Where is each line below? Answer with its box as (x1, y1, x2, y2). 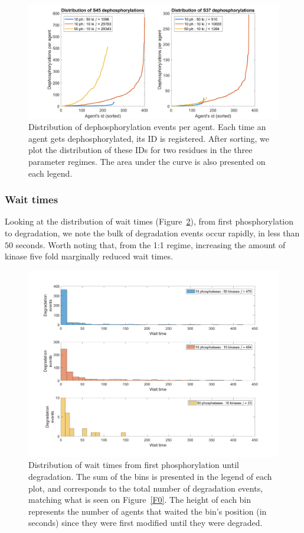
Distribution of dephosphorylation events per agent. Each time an (28, 121, 266, 133)
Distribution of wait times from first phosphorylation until (28, 459, 239, 471)
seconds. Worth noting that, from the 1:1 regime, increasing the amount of (15, 238, 286, 251)
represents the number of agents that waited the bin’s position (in (28, 505, 267, 517)
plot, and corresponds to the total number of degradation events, (28, 482, 263, 494)
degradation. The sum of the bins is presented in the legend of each (28, 470, 272, 482)
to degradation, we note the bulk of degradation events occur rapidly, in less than (5, 226, 300, 239)
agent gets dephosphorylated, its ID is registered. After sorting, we (28, 132, 270, 144)
